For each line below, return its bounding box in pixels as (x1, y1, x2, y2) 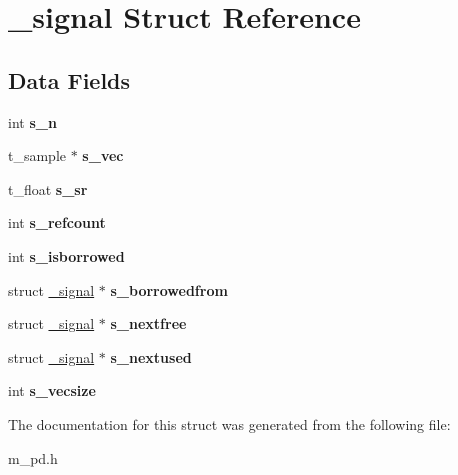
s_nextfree (110, 313, 187, 334)
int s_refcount (8, 212, 106, 233)
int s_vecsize (8, 380, 96, 401)
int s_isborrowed (8, 245, 125, 266)
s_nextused (110, 346, 192, 367)
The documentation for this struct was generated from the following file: (8, 413, 451, 434)
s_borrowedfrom (110, 279, 228, 300)
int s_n (8, 111, 57, 132)
